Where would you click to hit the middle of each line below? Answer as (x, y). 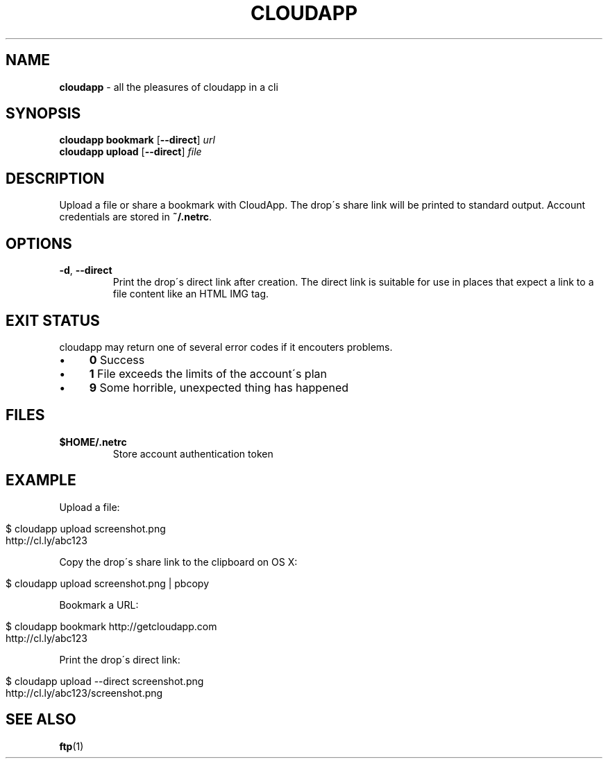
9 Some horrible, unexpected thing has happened (219, 387)
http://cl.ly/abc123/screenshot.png (84, 693)
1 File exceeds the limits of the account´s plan (208, 373)
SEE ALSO (41, 720)
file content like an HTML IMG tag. (191, 294)
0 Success (117, 359)
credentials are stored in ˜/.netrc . (136, 217)
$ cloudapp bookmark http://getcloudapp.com (111, 626)
